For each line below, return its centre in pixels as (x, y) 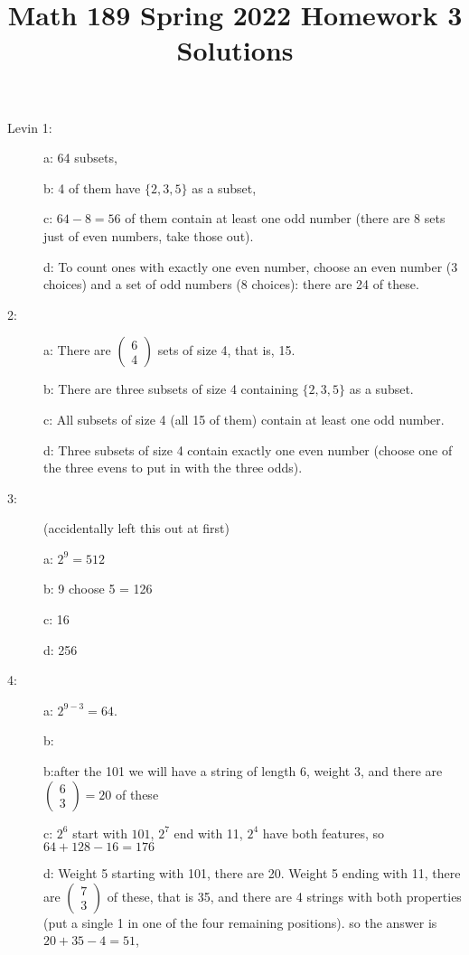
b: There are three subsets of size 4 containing (171, 389)
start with (100, 833)
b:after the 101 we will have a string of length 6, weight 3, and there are (243, 771)
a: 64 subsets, (80, 158)
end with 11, (208, 833)
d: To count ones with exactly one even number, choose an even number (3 (251, 266)
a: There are (77, 350)
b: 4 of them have (92, 187)
